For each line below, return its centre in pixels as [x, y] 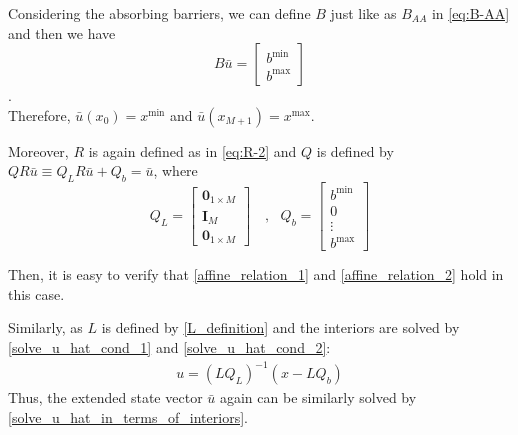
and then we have [62, 32]
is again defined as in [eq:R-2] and [192, 150]
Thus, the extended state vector [105, 397]
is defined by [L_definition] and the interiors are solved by [280, 327]
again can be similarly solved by [318, 397]
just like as [363, 13]
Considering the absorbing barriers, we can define [159, 13]
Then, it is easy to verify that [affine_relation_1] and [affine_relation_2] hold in [256, 274]
